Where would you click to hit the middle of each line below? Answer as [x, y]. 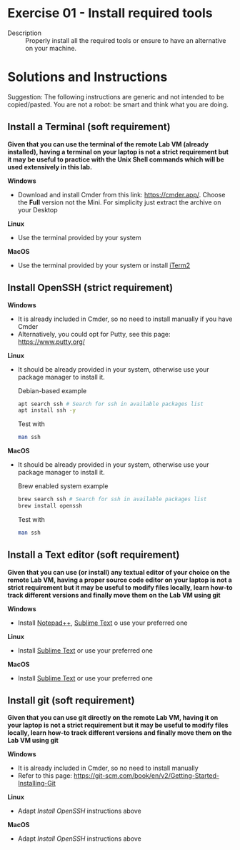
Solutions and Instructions [87, 77]
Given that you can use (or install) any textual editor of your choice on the [119, 572]
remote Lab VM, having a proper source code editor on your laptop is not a [120, 580]
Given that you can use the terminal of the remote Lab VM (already [108, 144]
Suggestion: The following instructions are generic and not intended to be [116, 97]
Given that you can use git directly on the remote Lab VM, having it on [113, 718]
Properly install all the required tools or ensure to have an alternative [126, 40]
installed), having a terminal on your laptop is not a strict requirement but [118, 152]
